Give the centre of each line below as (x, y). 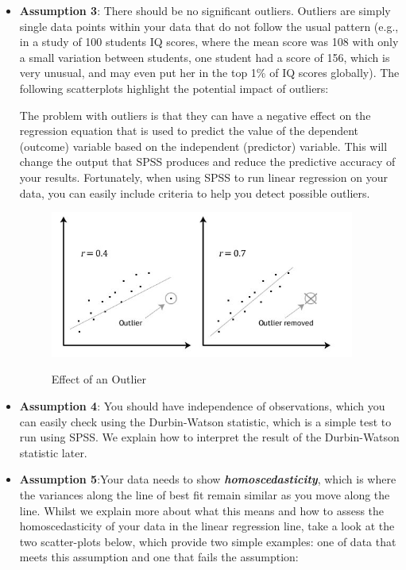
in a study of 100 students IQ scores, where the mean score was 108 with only (209, 42)
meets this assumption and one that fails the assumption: (159, 557)
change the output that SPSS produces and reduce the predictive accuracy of (207, 162)
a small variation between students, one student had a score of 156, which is (205, 57)
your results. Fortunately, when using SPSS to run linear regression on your (203, 177)
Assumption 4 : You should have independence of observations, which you (202, 405)
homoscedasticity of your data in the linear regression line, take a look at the (207, 526)
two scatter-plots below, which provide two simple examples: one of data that (208, 541)
